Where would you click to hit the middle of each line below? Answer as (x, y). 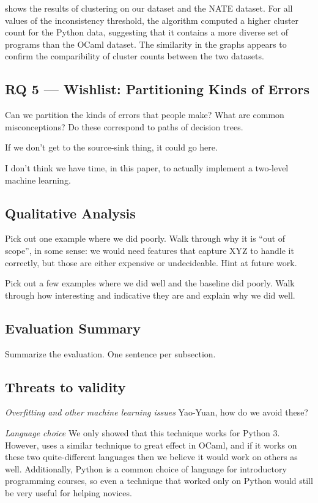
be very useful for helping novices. (68, 492)
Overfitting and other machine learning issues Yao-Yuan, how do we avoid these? (157, 412)
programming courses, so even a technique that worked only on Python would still (159, 481)
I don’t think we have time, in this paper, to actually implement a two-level (147, 167)
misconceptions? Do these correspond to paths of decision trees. (124, 126)
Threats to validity (65, 386)
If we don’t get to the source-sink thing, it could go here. (111, 147)
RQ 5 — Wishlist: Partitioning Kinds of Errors (157, 89)
